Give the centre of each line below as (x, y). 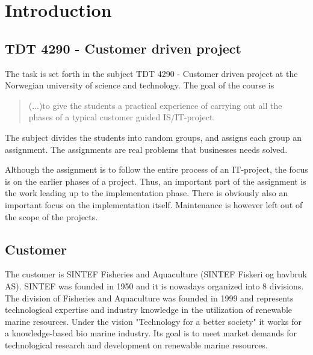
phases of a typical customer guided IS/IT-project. (122, 117)
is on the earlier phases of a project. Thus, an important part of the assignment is (156, 181)
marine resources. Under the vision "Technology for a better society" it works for (153, 321)
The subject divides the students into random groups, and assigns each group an (153, 137)
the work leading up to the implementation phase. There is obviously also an (147, 193)
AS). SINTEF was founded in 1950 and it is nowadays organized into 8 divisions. (154, 286)
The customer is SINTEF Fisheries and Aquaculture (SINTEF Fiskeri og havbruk (156, 274)
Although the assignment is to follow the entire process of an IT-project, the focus (156, 169)
